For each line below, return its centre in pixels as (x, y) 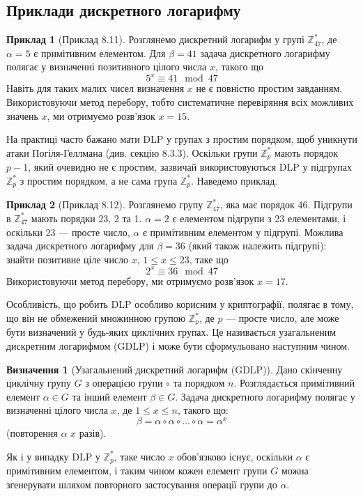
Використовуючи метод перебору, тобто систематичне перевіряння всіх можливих (180, 102)
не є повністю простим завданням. (269, 88)
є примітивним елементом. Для (100, 53)
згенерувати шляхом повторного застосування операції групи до (142, 484)
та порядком (199, 383)
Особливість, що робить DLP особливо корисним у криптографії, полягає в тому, (180, 304)
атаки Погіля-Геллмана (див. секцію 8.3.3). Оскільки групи (132, 152)
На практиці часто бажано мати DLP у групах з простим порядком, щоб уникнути (182, 139)
